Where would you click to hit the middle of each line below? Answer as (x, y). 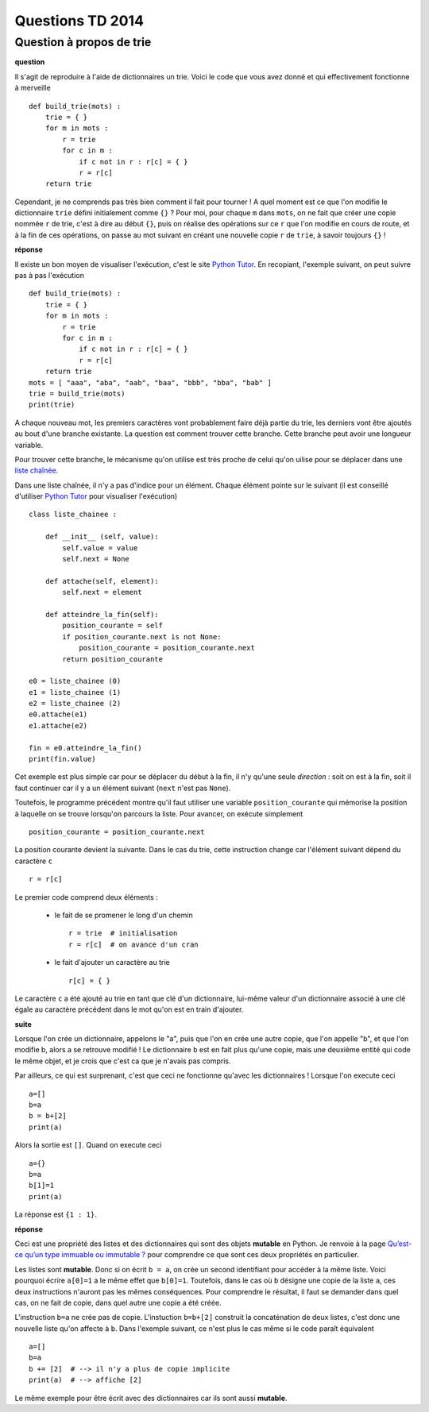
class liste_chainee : (73, 515)
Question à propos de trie (83, 42)
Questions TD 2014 (79, 21)
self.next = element (102, 592)
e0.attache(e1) (58, 714)
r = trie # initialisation (123, 934)
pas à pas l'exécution (50, 276)
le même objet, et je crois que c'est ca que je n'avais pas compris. (123, 1061)
